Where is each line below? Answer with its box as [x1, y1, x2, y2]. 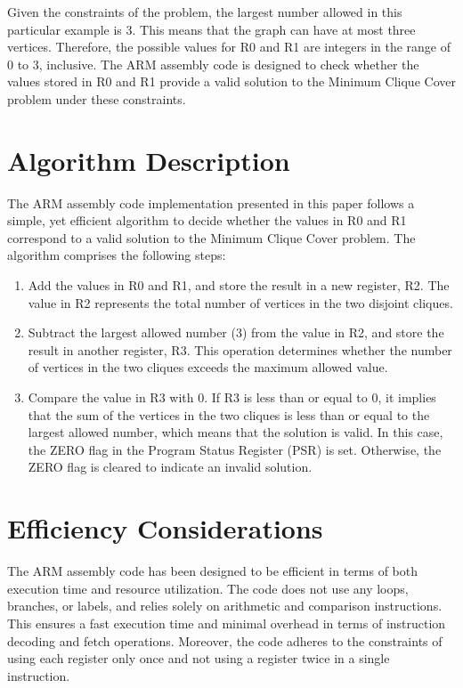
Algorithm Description [7, 142, 290, 178]
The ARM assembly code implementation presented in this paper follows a [7, 193, 415, 212]
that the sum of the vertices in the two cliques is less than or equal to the [28, 405, 430, 424]
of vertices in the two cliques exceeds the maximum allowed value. [28, 358, 388, 376]
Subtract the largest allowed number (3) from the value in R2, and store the [28, 323, 444, 342]
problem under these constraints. [7, 89, 186, 108]
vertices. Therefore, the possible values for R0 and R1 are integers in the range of [7, 37, 451, 56]
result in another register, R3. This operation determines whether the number [28, 340, 452, 359]
